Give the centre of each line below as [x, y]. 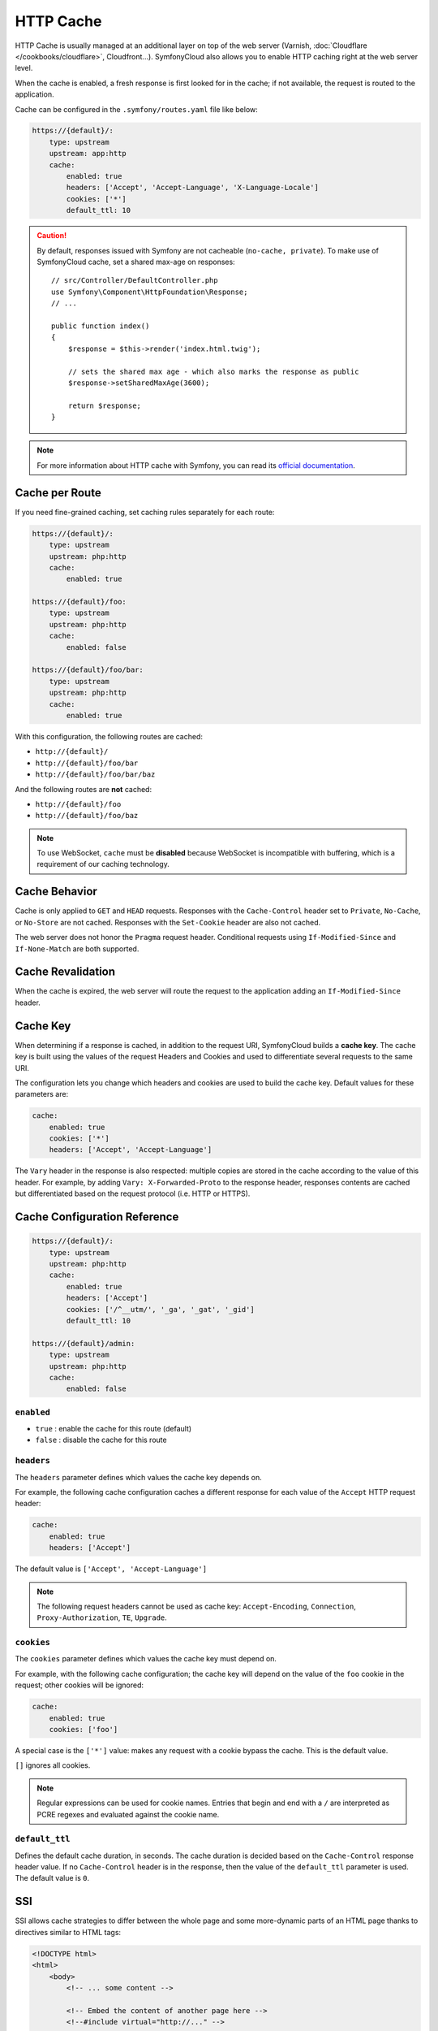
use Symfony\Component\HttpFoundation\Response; [150, 292]
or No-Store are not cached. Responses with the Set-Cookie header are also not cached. [168, 922]
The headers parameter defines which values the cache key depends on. [139, 1477]
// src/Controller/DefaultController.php [135, 281]
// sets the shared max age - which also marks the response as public [213, 371]
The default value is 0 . [52, 1878]
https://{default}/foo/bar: [88, 670]
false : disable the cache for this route [101, 1440]
